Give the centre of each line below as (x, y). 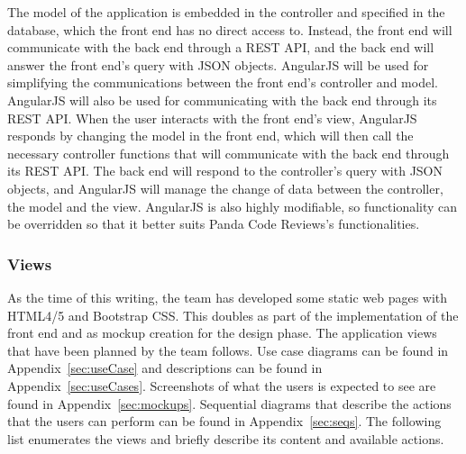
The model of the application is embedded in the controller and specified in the (226, 12)
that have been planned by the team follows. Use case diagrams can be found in (228, 350)
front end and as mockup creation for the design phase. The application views (222, 333)
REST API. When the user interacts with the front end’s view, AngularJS (212, 118)
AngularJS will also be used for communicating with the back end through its (222, 100)
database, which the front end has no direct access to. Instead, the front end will (230, 29)
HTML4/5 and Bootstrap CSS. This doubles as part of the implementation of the (233, 315)
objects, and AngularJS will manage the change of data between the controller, (225, 188)
